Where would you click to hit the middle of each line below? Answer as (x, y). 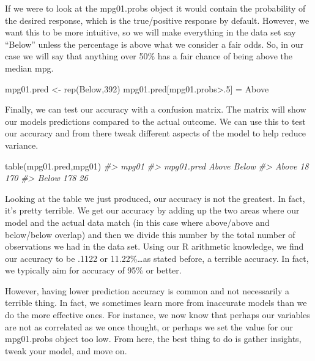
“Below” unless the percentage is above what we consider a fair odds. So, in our (154, 44)
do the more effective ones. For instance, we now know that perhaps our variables (157, 315)
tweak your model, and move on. (66, 350)
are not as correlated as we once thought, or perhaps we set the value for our (149, 326)
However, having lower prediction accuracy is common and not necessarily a (147, 290)
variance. (22, 145)
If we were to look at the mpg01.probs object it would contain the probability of (155, 8)
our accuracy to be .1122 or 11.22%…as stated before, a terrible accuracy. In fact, (157, 258)
